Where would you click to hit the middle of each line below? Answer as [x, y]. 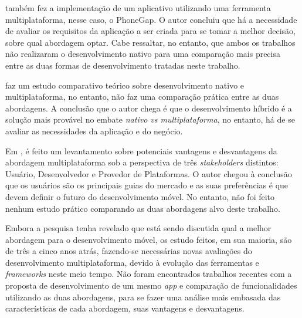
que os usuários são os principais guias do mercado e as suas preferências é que [147, 185]
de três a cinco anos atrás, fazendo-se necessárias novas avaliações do [129, 251]
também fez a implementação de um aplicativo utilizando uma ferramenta [138, 8]
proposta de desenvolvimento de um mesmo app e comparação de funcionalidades [151, 285]
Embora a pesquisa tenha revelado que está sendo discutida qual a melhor [138, 228]
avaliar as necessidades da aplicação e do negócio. [94, 131]
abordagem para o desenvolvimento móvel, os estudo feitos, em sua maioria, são [149, 239]
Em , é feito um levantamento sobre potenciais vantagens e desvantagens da [141, 150]
